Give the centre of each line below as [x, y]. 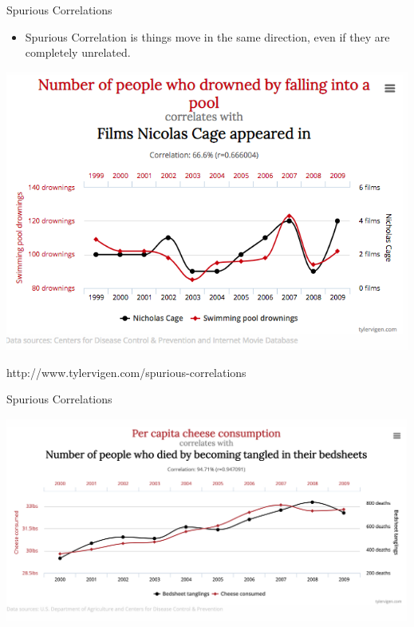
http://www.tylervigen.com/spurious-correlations [126, 372]
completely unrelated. [78, 52]
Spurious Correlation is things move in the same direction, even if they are [207, 36]
